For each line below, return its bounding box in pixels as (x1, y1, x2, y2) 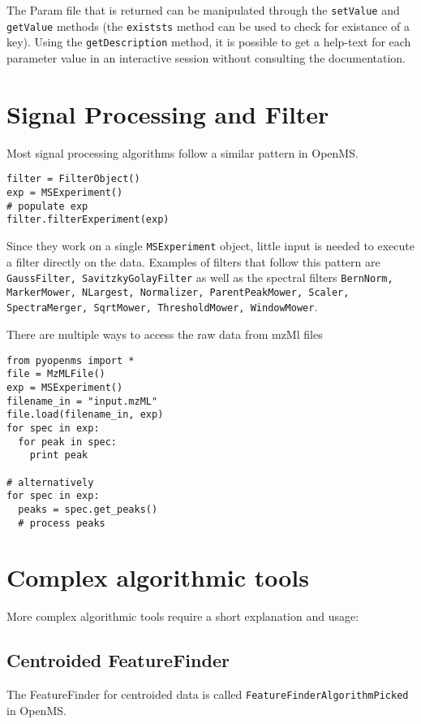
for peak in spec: (18, 436, 118, 448)
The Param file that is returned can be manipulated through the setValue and (6, 2, 400, 18)
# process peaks (18, 517, 105, 529)
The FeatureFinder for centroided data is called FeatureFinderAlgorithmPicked (6, 686, 409, 703)
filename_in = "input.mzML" (6, 395, 158, 407)
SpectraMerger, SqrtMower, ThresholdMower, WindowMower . (6, 298, 318, 315)
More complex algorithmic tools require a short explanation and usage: (6, 608, 359, 625)
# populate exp (6, 200, 88, 212)
